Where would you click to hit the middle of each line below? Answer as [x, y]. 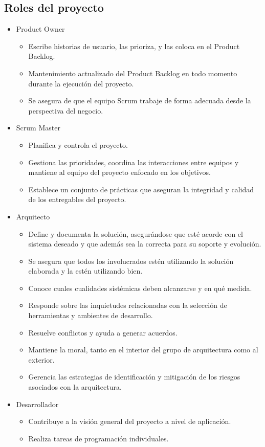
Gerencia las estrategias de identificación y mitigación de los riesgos [134, 377]
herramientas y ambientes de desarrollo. [91, 315]
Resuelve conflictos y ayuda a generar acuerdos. [103, 332]
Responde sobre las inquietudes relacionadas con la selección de [128, 305]
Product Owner [40, 29]
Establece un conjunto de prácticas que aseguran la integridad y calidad [141, 189]
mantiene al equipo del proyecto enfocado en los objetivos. [120, 172]
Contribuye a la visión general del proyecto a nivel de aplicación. [130, 421]
